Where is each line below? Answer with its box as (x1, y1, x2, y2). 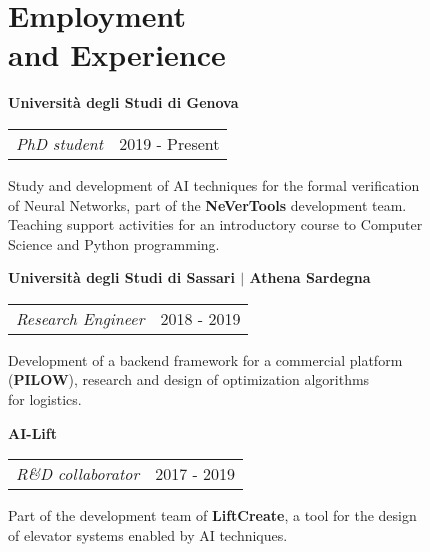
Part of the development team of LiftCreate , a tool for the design (8, 505, 417, 526)
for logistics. (8, 389, 82, 410)
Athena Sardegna (249, 267, 371, 288)
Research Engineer (16, 306, 145, 330)
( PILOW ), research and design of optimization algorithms (8, 369, 370, 390)
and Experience (8, 34, 226, 75)
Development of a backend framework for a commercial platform (8, 349, 403, 370)
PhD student (16, 131, 104, 155)
